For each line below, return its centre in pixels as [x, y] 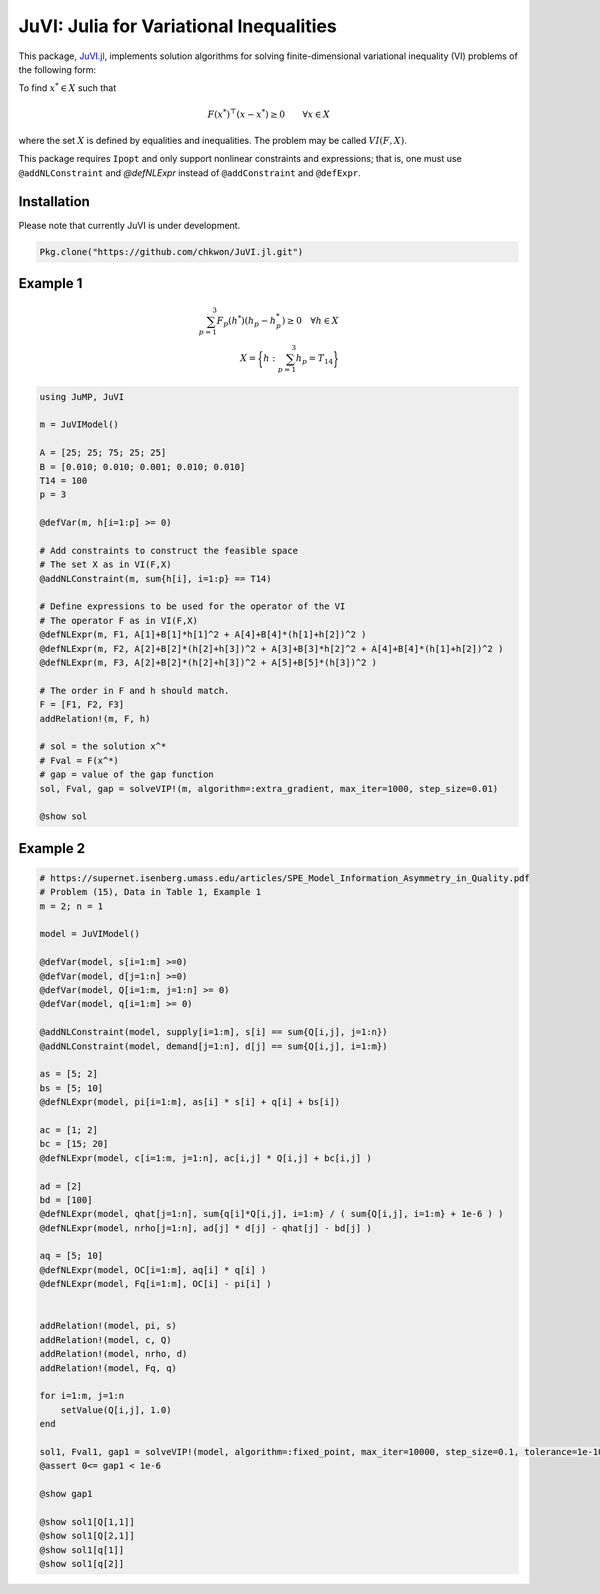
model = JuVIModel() [89, 934]
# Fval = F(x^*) [79, 760]
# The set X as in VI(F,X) [105, 564]
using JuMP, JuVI [82, 396]
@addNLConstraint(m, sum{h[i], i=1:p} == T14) [155, 578]
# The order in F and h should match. [134, 690]
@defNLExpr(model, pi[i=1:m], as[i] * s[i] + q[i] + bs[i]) [190, 1102]
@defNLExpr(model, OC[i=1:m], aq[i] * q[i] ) [153, 1269]
